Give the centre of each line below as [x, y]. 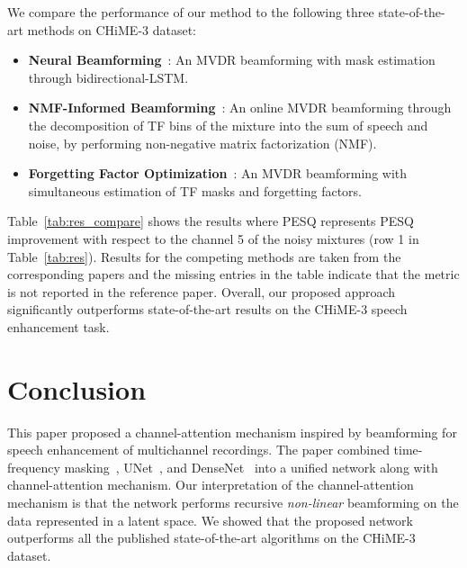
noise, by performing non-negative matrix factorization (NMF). [202, 143]
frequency [34, 467]
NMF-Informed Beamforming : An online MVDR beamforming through [240, 108]
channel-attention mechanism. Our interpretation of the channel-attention [211, 485]
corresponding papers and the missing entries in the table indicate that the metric [233, 274]
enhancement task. [58, 326]
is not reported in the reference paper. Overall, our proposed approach [202, 291]
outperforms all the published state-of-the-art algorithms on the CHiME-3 [211, 538]
